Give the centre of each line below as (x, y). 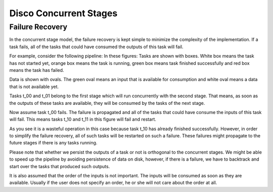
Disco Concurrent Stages (63, 13)
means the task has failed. (37, 70)
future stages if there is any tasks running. (53, 143)
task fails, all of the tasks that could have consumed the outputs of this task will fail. (96, 47)
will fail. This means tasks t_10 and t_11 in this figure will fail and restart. (83, 120)
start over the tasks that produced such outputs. (60, 166)
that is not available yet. (34, 87)
